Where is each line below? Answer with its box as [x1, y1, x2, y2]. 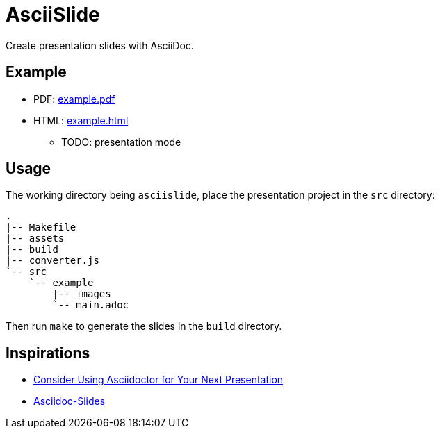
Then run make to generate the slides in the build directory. [6, 320, 282, 333]
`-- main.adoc [52, 299, 129, 311]
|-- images [52, 288, 111, 300]
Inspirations [6, 344, 90, 362]
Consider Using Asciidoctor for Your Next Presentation [33, 374, 284, 386]
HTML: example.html [33, 114, 129, 126]
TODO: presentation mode [61, 135, 181, 148]
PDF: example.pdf [33, 92, 115, 105]
